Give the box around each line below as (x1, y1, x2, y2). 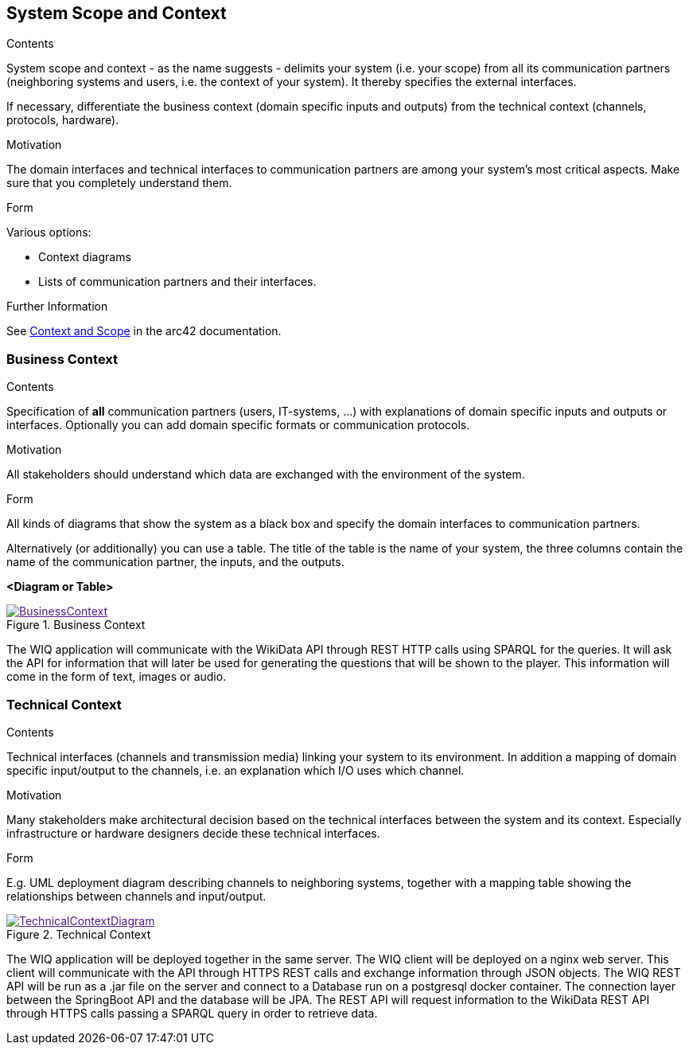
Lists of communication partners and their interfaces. (38, 275, 317, 289)
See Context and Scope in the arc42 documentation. (6, 324, 282, 338)
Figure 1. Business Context (6, 618, 146, 632)
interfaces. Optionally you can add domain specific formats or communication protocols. (6, 418, 470, 432)
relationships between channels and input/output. (6, 889, 267, 903)
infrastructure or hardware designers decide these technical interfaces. (6, 826, 380, 840)
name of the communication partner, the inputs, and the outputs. (6, 555, 344, 569)
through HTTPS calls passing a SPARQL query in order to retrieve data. (6, 1006, 378, 1020)
